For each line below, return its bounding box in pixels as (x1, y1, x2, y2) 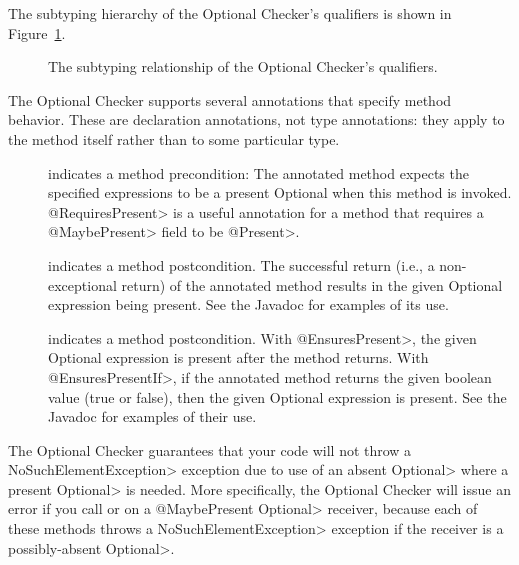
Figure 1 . (8, 22, 66, 43)
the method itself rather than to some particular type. (8, 128, 340, 149)
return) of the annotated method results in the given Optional (121, 274, 503, 295)
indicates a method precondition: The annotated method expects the (48, 162, 469, 183)
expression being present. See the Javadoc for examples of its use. (48, 294, 449, 315)
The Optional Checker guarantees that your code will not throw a (8, 439, 412, 460)
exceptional (48, 274, 117, 295)
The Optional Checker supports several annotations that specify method (8, 89, 452, 110)
